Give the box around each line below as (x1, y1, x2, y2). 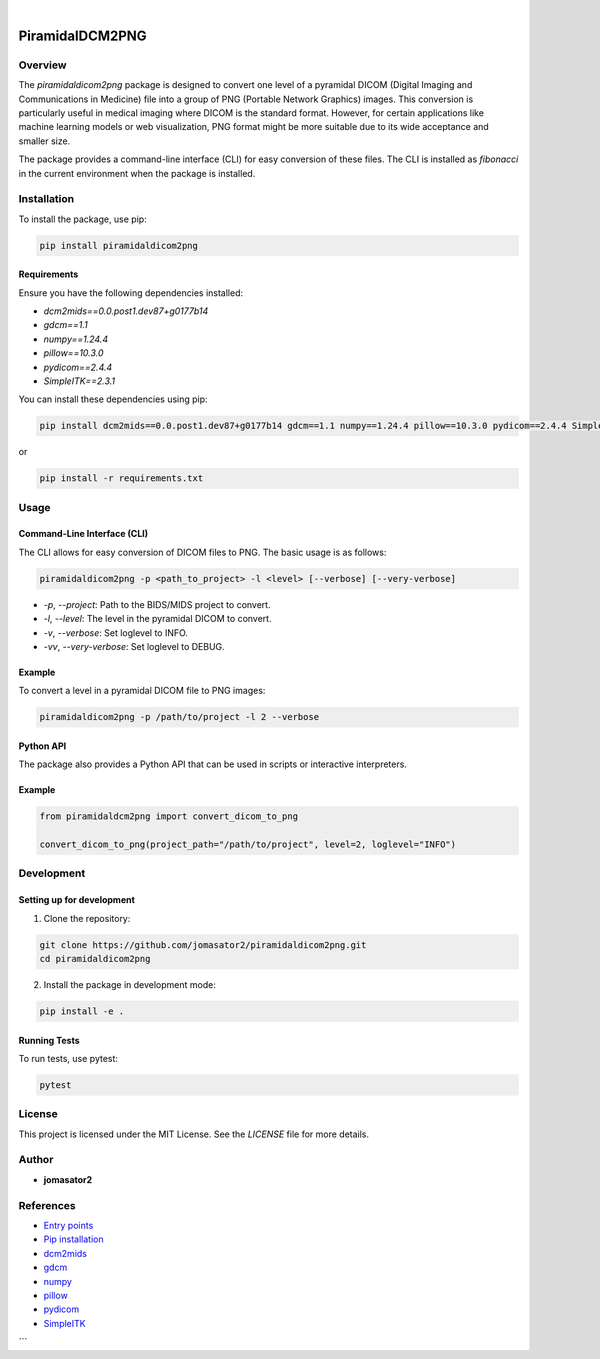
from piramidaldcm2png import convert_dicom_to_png (39, 811, 299, 822)
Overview (18, 58, 67, 72)
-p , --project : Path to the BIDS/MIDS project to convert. (43, 598, 271, 610)
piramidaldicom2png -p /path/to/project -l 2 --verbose (39, 711, 320, 723)
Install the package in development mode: (43, 979, 217, 991)
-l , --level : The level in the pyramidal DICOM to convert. (43, 613, 272, 625)
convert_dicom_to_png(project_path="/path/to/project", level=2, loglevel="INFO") (39, 839, 457, 850)
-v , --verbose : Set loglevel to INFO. (43, 626, 189, 639)
